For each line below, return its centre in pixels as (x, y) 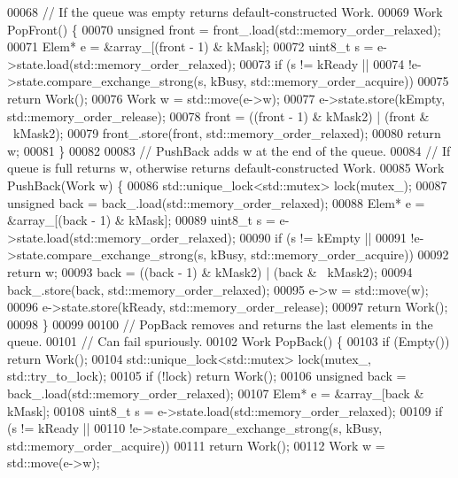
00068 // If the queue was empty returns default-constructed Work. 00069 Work (225, 12)
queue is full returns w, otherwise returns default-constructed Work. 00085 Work (226, 168)
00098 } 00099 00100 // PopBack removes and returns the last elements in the (220, 324)
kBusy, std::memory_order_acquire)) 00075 (330, 81)
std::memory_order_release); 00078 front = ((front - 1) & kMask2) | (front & (218, 116)
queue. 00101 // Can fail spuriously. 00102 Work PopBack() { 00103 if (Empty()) (229, 341)
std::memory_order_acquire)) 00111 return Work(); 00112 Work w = (196, 445)
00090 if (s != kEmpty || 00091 (323, 237)
